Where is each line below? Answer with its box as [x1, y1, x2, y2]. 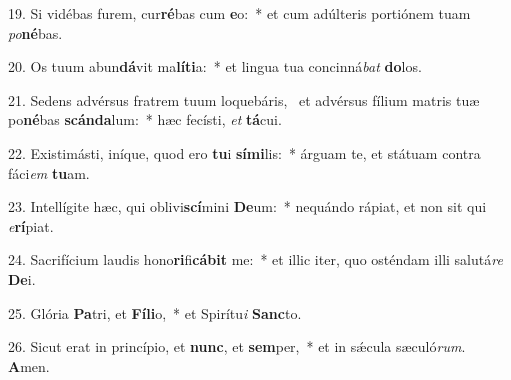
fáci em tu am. [8, 162, 90, 183]
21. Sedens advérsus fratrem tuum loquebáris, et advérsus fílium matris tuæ [8, 89, 480, 110]
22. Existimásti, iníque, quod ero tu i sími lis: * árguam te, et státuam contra [8, 142, 481, 163]
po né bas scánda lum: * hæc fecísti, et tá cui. [8, 109, 282, 130]
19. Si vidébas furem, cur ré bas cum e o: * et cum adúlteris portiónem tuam [8, 3, 471, 23]
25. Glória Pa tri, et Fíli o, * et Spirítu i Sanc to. [8, 302, 302, 323]
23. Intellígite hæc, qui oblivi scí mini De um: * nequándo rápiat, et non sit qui [8, 196, 487, 217]
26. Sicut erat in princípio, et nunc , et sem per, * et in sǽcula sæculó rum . [8, 336, 466, 357]
